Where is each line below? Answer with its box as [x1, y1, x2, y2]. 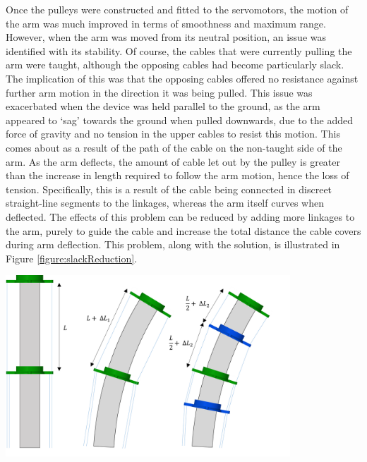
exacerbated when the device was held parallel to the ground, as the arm [6, 99, 320, 114]
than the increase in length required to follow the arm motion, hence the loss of [6, 168, 349, 183]
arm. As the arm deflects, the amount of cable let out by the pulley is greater [6, 154, 341, 169]
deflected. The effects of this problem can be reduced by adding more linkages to [6, 209, 355, 224]
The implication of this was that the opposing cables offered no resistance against [6, 71, 359, 85]
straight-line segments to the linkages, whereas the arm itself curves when [6, 195, 324, 210]
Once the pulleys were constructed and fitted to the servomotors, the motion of [6, 2, 349, 16]
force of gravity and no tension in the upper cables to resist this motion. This [6, 126, 340, 141]
